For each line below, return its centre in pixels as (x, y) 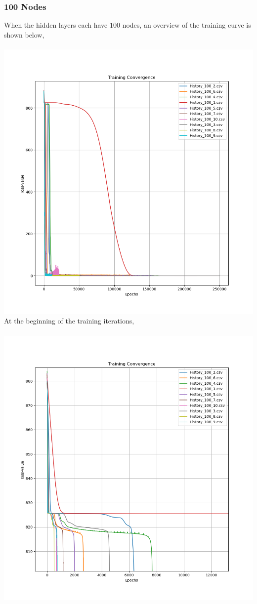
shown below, (24, 34)
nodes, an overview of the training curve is (187, 25)
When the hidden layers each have (56, 25)
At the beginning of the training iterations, (69, 321)
